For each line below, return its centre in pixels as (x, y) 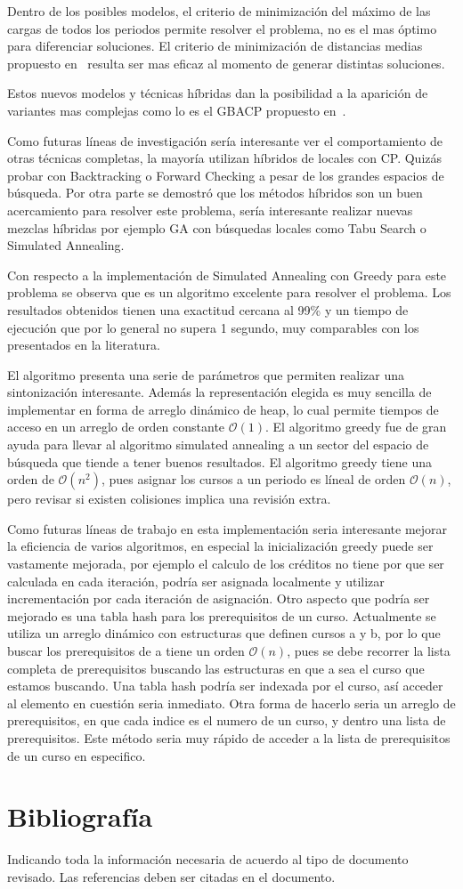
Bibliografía (80, 816)
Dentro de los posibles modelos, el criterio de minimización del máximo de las (219, 11)
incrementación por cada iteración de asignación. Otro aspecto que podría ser (219, 598)
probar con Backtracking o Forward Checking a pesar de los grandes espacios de (226, 175)
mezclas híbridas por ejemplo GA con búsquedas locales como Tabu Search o (217, 227)
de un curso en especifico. (77, 755)
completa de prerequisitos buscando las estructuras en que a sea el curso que (216, 668)
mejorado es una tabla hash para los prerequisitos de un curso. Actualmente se (222, 615)
